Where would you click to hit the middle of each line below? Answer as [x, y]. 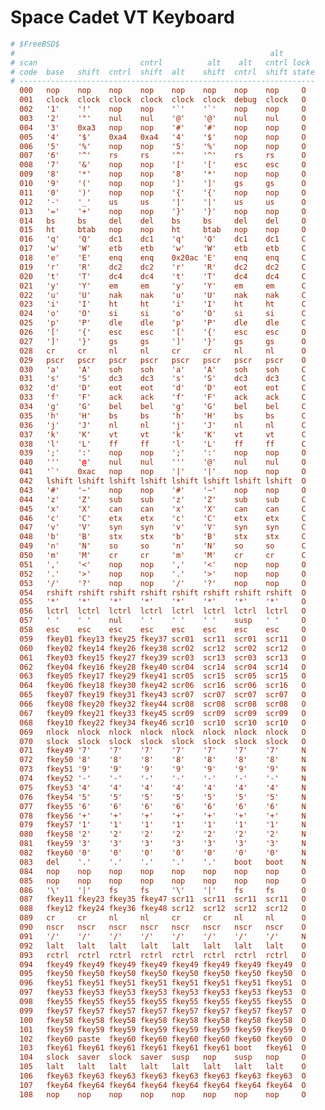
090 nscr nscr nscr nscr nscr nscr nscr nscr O [163, 927]
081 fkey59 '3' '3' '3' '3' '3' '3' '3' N [163, 844]
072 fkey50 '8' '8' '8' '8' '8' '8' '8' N [163, 760]
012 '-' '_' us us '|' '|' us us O [163, 202]
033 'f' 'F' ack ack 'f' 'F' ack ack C [163, 397]
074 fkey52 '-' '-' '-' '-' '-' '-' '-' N [163, 779]
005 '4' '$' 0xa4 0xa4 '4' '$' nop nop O [163, 137]
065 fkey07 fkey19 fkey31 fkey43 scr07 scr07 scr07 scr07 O [163, 695]
